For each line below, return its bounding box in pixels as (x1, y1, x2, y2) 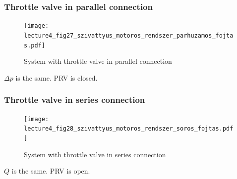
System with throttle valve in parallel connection (24, 56, 172, 66)
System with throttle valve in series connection (24, 149, 166, 159)
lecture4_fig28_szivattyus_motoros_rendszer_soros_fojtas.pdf (24, 125, 234, 133)
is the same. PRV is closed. (15, 72, 98, 83)
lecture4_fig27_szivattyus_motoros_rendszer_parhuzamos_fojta (24, 32, 234, 39)
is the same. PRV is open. (11, 166, 90, 176)
